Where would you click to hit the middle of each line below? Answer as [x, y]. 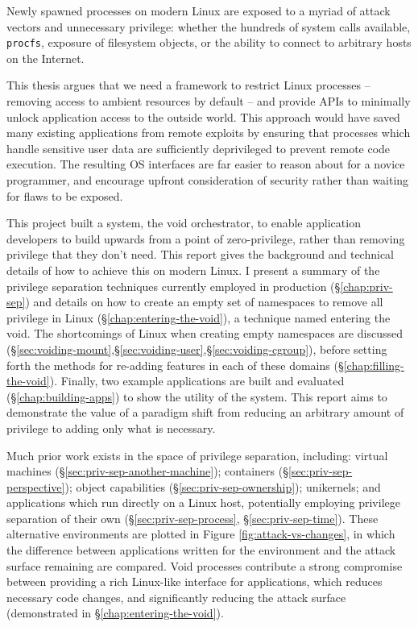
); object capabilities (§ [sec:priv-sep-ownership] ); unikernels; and [223, 486]
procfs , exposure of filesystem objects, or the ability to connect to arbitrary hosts [209, 42]
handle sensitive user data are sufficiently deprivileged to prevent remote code [199, 148]
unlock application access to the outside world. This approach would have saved [203, 116]
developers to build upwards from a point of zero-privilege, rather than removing [206, 238]
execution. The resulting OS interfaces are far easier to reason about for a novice [206, 164]
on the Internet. [46, 58]
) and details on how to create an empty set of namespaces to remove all [204, 302]
